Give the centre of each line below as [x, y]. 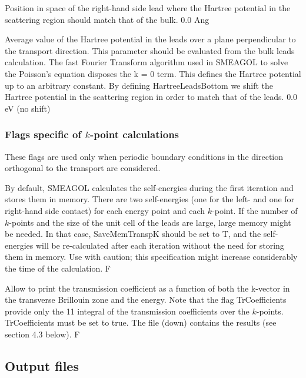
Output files [42, 365]
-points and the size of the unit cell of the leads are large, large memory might [150, 222]
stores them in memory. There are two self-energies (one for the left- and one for [150, 199]
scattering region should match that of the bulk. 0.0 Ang [107, 19]
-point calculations [134, 134]
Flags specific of [43, 134]
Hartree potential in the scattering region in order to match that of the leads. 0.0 [151, 97]
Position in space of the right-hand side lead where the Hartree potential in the [148, 8]
